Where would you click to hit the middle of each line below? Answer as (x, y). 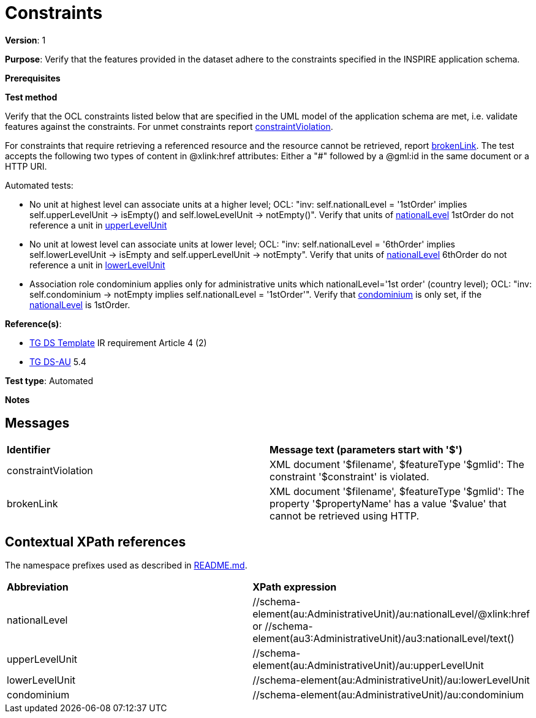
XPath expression (295, 587)
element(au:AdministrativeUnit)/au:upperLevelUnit (368, 666)
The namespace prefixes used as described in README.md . (126, 565)
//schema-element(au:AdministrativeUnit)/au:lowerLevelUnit (391, 680)
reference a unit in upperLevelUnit (98, 225)
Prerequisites (33, 78)
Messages (37, 423)
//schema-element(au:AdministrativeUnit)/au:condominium (388, 695)
